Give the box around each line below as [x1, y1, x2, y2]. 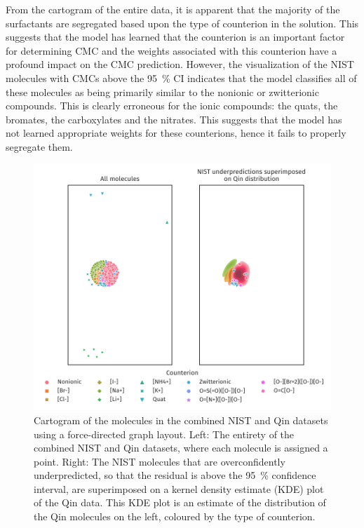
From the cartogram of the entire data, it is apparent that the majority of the [6, 2, 340, 16]
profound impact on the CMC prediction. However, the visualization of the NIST [6, 57, 354, 72]
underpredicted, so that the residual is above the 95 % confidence [34, 468, 316, 482]
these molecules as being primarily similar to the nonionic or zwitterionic [6, 84, 319, 99]
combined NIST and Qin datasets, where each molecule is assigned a [34, 440, 328, 455]
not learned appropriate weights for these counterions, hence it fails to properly [6, 126, 346, 140]
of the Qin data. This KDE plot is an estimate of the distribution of [34, 495, 326, 510]
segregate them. [6, 139, 73, 154]
